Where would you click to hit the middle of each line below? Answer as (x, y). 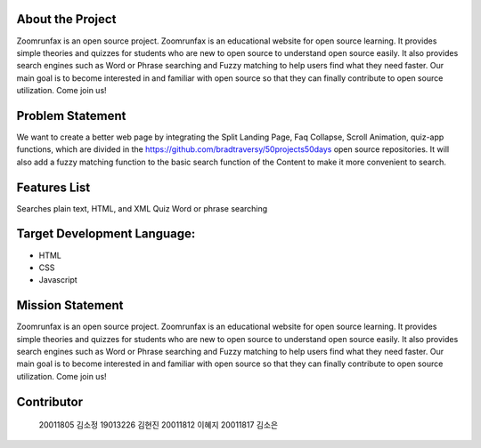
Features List (53, 187)
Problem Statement (71, 116)
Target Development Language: (106, 234)
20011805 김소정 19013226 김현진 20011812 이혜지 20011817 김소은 (159, 425)
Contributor (50, 401)
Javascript (58, 280)
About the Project (66, 19)
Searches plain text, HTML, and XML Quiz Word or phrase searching (142, 208)
